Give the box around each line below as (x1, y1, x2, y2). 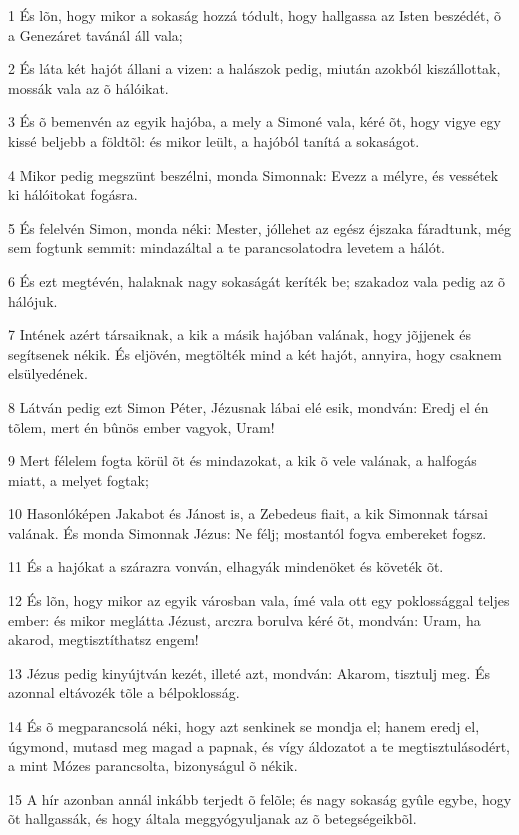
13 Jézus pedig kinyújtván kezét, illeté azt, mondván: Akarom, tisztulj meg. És (8, 662, 491, 683)
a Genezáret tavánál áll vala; (8, 24, 183, 45)
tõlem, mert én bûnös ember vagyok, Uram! (8, 416, 275, 437)
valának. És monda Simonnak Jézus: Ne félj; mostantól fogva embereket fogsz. (8, 522, 487, 543)
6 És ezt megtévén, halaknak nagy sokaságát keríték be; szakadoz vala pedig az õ (8, 270, 506, 291)
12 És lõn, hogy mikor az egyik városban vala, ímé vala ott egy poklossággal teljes (8, 590, 510, 611)
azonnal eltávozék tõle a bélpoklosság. (8, 682, 240, 703)
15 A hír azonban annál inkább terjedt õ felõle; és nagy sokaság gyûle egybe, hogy (8, 788, 512, 809)
